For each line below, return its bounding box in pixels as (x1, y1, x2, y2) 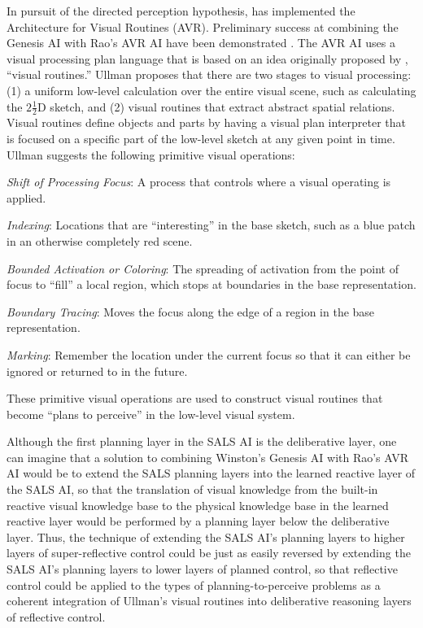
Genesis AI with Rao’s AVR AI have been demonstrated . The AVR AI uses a (7, 34, 395, 51)
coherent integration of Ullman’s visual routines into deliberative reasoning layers (7, 592, 412, 609)
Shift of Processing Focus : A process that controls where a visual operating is (7, 173, 391, 190)
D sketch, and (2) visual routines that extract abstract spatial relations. (37, 98, 395, 115)
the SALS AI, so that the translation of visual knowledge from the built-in (7, 481, 378, 498)
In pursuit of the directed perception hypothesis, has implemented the (7, 2, 355, 19)
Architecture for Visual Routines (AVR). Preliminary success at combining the (7, 18, 399, 35)
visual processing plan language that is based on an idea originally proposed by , (7, 50, 408, 67)
